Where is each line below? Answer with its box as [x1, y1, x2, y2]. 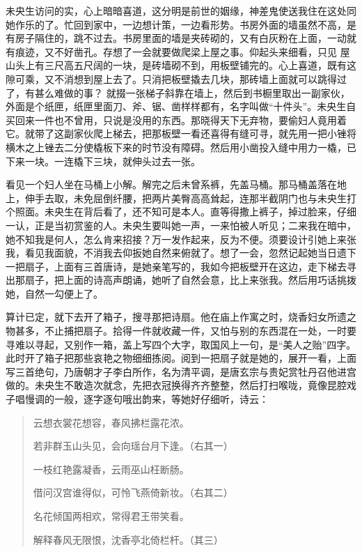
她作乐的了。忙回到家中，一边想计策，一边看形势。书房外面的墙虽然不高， [6, 17, 347, 31]
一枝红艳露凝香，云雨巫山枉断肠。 [33, 461, 189, 476]
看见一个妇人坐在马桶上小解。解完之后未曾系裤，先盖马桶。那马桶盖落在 [6, 177, 337, 192]
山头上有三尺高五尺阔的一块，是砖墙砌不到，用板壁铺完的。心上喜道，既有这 [6, 58, 356, 72]
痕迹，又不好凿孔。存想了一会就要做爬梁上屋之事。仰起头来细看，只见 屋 [15, 44, 350, 59]
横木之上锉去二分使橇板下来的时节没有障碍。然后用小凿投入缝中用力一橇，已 [6, 139, 356, 154]
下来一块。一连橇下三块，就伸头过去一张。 [6, 153, 200, 168]
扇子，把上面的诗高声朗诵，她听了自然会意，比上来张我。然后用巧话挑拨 [24, 273, 356, 287]
